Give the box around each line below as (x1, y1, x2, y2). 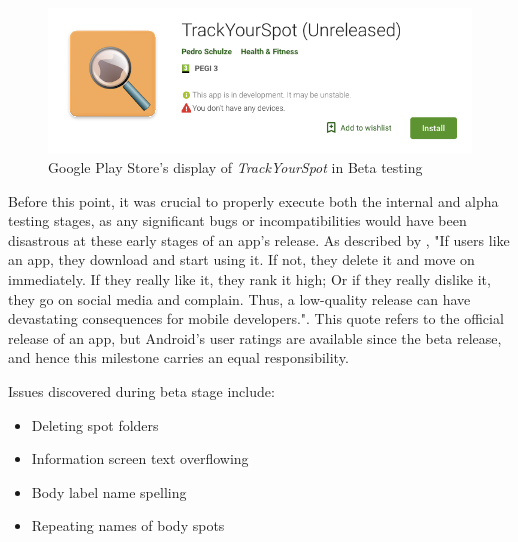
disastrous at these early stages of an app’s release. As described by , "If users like (8, 229, 510, 250)
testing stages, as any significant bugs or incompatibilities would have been (8, 210, 467, 231)
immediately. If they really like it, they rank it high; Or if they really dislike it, (8, 269, 491, 290)
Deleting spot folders (31, 414, 159, 435)
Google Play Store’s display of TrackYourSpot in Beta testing (48, 157, 423, 178)
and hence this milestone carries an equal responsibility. (8, 347, 349, 368)
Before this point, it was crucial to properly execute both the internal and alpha (8, 190, 499, 211)
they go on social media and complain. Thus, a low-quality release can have (8, 288, 471, 309)
